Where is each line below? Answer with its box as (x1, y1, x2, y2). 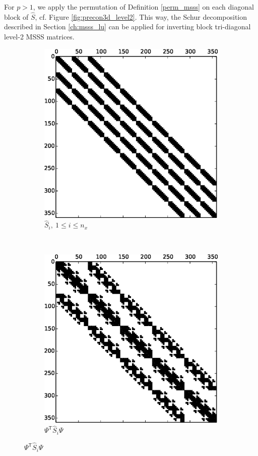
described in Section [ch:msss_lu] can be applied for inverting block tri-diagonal (4, 21, 251, 32)
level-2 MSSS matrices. (4, 31, 75, 41)
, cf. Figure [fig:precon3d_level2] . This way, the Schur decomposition (35, 11, 247, 22)
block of (4, 11, 29, 22)
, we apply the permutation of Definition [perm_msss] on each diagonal (33, 2, 254, 12)
